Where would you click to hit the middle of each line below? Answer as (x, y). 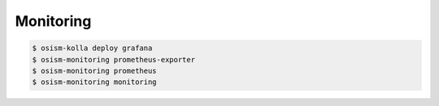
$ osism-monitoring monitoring (95, 82)
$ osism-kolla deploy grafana (92, 48)
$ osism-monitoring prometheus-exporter (113, 59)
